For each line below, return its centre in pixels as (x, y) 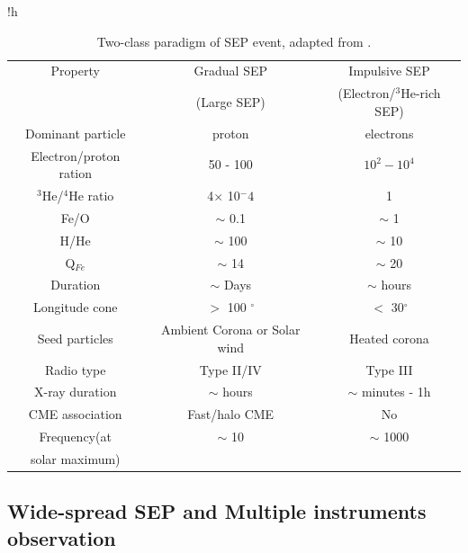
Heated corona (389, 338)
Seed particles (75, 338)
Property (75, 71)
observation (62, 537)
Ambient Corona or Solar (230, 330)
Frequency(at (75, 437)
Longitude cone (75, 307)
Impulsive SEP (389, 71)
